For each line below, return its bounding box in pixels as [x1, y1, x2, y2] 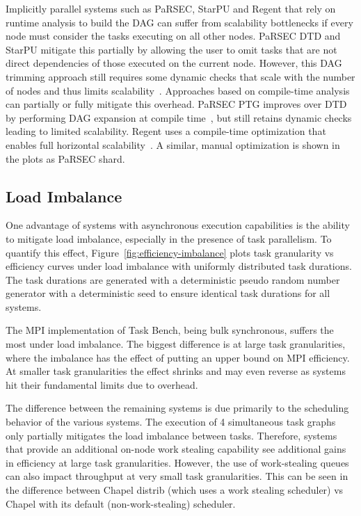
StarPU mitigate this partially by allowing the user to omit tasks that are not [6, 42, 337, 56]
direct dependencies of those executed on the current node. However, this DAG [6, 56, 342, 70]
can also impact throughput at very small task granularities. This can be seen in [6, 469, 348, 483]
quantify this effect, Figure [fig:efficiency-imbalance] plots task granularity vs [6, 245, 334, 259]
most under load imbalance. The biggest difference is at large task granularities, [6, 337, 346, 351]
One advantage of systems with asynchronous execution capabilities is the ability [6, 218, 350, 232]
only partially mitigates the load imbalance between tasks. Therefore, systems [6, 428, 337, 442]
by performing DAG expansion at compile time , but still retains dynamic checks [6, 110, 352, 124]
